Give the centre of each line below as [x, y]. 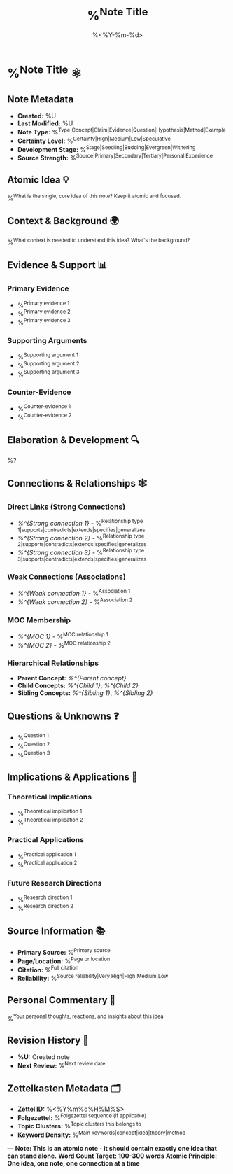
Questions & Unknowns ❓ [63, 716]
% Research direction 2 [45, 907]
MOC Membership [39, 620]
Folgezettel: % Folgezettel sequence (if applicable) [82, 1117]
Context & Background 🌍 [63, 221]
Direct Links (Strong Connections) [66, 507]
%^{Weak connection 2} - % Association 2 [75, 601]
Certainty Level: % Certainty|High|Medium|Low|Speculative [94, 140]
